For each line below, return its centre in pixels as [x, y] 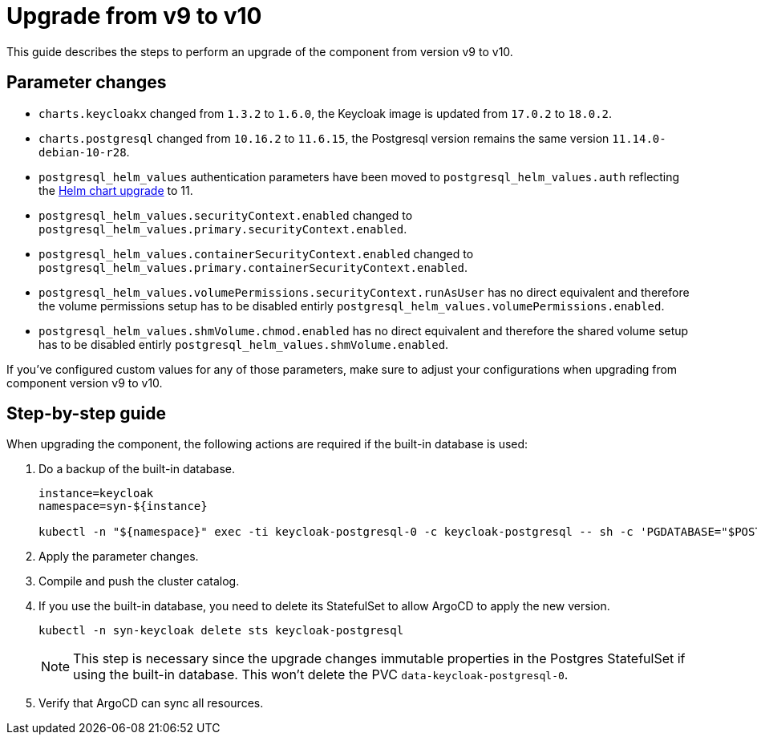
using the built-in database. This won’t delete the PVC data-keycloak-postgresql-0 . [321, 675]
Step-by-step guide [87, 414]
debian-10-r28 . [84, 152]
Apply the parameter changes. [119, 557]
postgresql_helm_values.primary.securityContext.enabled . [223, 229]
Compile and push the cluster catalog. [139, 581]
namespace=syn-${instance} [123, 506]
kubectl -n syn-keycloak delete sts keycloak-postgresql [221, 631]
